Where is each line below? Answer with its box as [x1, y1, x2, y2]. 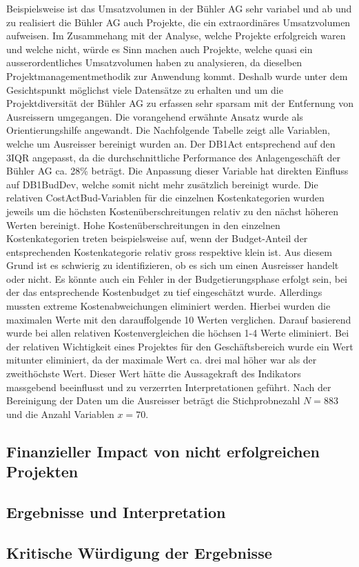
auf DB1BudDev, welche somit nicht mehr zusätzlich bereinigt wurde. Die [6, 177, 318, 191]
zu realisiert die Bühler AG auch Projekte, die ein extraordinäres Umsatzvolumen [6, 14, 351, 29]
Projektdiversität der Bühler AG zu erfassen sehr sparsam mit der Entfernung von [6, 96, 353, 110]
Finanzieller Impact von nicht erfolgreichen [6, 440, 320, 461]
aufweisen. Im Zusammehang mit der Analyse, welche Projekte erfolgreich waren [6, 28, 346, 43]
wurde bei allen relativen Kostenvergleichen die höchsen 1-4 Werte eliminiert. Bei [6, 326, 349, 340]
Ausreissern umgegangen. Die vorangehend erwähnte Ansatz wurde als [6, 109, 303, 123]
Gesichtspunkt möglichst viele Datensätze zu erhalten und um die [6, 82, 283, 97]
